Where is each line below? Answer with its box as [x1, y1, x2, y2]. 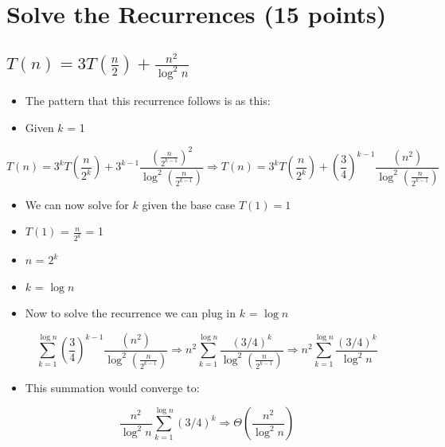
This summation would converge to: [25, 379, 200, 395]
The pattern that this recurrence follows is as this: [25, 92, 271, 109]
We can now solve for [25, 196, 129, 212]
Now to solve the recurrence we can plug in [25, 305, 236, 321]
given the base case [142, 196, 236, 212]
